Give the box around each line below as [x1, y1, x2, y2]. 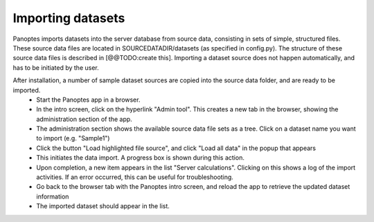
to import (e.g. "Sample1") [36, 134, 110, 142]
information [36, 192, 69, 201]
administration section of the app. [36, 115, 133, 123]
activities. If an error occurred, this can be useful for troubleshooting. [36, 173, 233, 181]
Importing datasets [12, 10, 125, 26]
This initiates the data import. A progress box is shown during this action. [36, 154, 245, 162]
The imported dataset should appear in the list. [36, 202, 170, 210]
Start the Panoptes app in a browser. [36, 95, 141, 104]
